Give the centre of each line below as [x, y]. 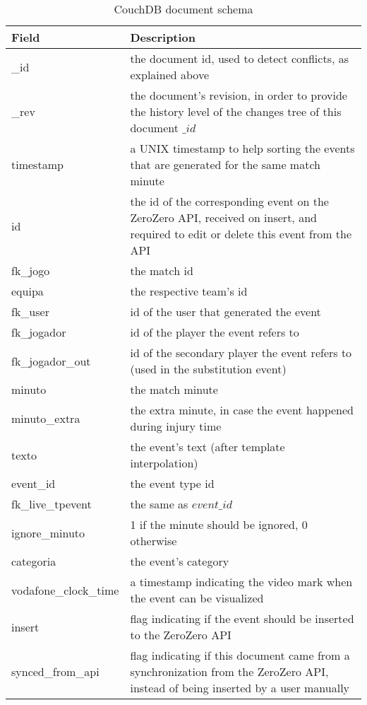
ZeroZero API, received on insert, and [223, 217]
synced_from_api [55, 671]
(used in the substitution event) [208, 369]
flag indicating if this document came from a [240, 655]
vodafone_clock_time [65, 590]
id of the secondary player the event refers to [241, 352]
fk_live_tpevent [52, 504]
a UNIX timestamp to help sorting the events [242, 148]
